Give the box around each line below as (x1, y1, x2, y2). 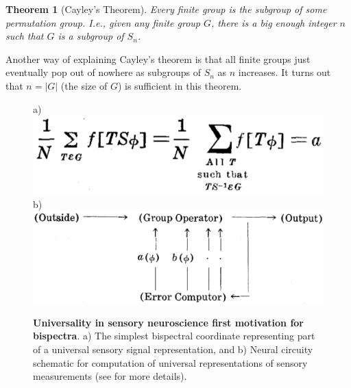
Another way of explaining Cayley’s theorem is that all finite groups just (5, 51, 311, 66)
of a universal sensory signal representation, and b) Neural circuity (33, 341, 313, 356)
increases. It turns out (238, 65, 331, 79)
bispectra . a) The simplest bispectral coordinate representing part (33, 328, 315, 343)
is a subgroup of (58, 29, 124, 43)
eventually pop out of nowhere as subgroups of (5, 65, 201, 79)
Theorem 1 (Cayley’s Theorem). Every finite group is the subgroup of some (5, 2, 327, 16)
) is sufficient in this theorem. (117, 78, 242, 92)
